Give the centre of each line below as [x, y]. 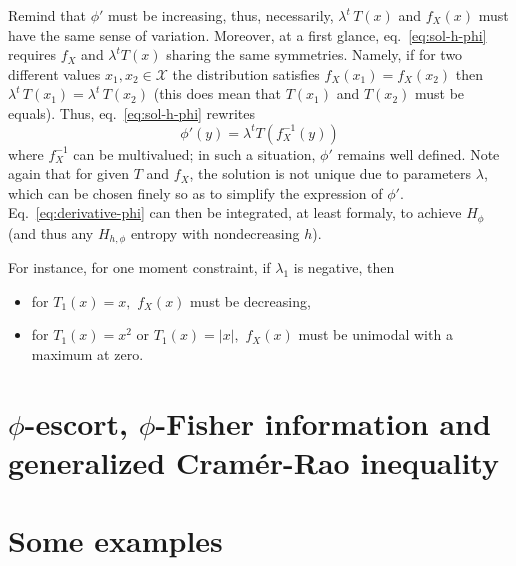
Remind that [47, 15]
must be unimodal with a [375, 334]
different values [54, 73]
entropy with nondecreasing [215, 232]
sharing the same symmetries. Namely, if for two [314, 54]
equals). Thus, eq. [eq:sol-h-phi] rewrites [131, 112]
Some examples [115, 540]
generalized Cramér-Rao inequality [253, 462]
